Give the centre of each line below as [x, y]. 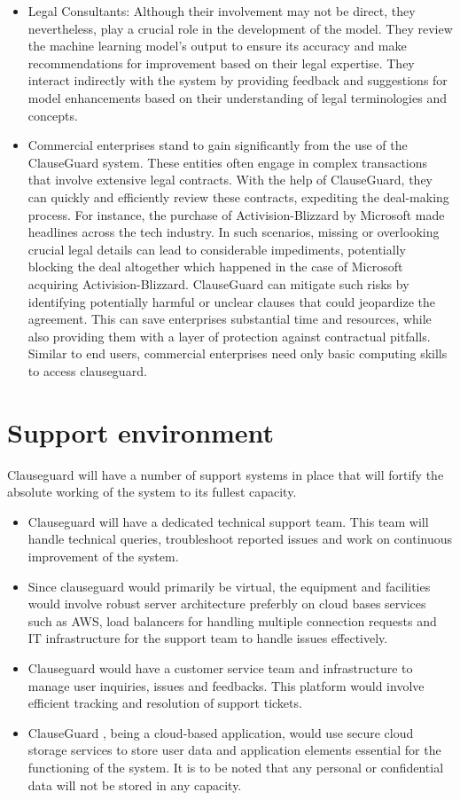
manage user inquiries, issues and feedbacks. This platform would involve [226, 685]
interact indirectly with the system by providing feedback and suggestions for [238, 80]
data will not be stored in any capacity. [135, 784]
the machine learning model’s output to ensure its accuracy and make [217, 46]
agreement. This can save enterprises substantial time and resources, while [230, 319]
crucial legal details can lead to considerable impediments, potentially [217, 249]
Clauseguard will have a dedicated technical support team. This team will [228, 521]
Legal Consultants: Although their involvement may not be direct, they [222, 11]
